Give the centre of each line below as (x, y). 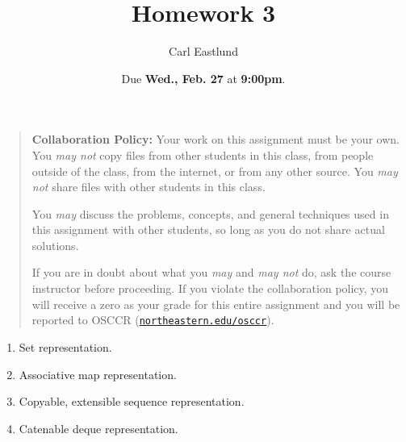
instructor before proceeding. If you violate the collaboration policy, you (210, 288)
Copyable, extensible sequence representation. (132, 401)
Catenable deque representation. (98, 428)
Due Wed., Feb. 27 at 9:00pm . (203, 78)
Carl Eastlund (203, 51)
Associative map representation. (98, 374)
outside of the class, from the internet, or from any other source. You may (215, 171)
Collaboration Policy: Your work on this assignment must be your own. (216, 139)
